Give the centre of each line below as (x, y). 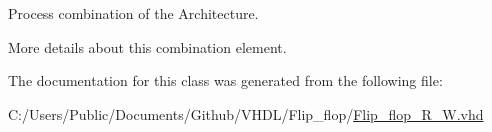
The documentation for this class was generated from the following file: (225, 80)
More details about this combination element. (147, 46)
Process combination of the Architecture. (133, 13)
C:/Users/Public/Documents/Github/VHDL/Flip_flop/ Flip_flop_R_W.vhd (246, 113)
